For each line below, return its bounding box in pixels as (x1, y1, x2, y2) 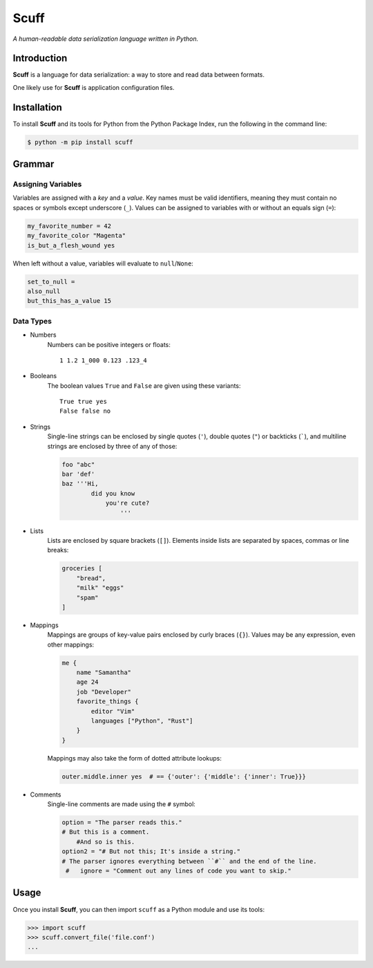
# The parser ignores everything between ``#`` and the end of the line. (61, 857, 317, 865)
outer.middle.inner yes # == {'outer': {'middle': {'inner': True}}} (61, 772, 307, 781)
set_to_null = (27, 277, 75, 286)
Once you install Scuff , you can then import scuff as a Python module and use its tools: (12, 905, 265, 913)
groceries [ (61, 564, 103, 573)
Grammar (12, 158, 55, 170)
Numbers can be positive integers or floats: (47, 340, 171, 348)
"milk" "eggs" (76, 584, 124, 592)
